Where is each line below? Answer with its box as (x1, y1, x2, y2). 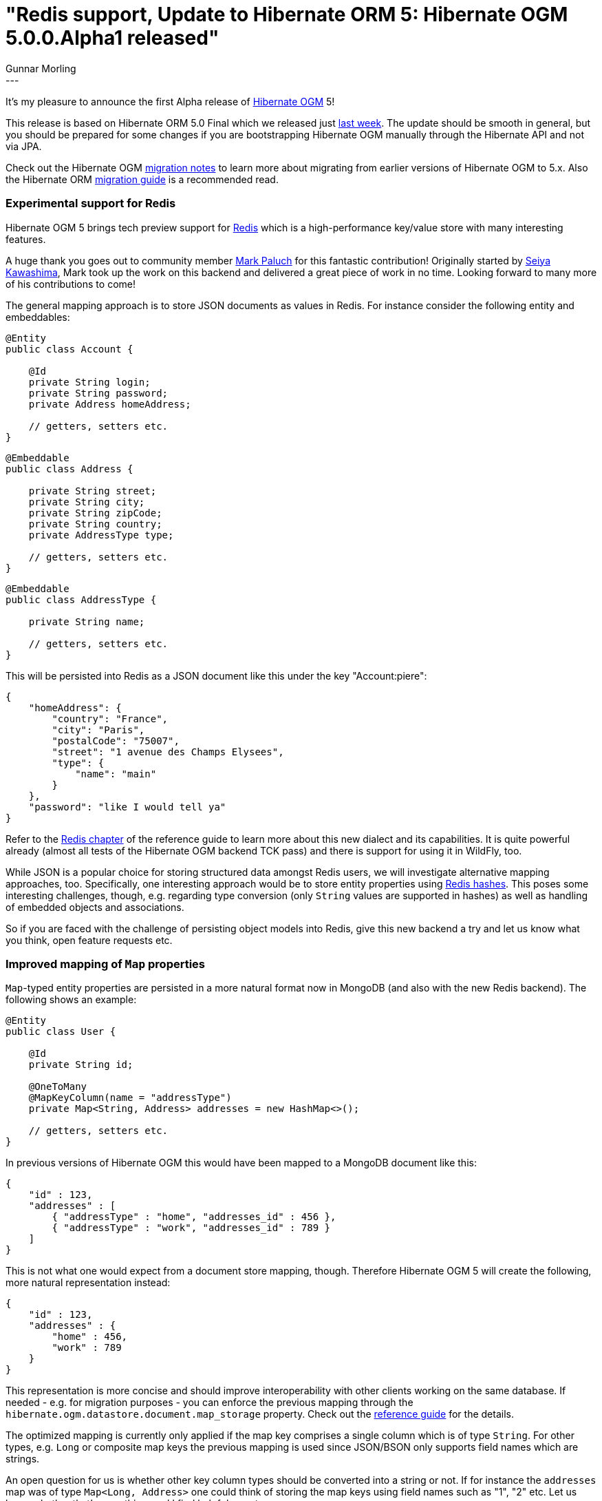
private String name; (28, 616, 145, 627)
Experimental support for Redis (6, 196, 176, 211)
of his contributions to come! (6, 277, 136, 290)
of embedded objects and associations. (6, 901, 184, 913)
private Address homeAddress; (28, 398, 191, 410)
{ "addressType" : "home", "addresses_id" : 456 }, (52, 1211, 336, 1223)
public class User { (6, 1026, 116, 1038)
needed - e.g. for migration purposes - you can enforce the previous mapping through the (6, 1396, 413, 1409)
